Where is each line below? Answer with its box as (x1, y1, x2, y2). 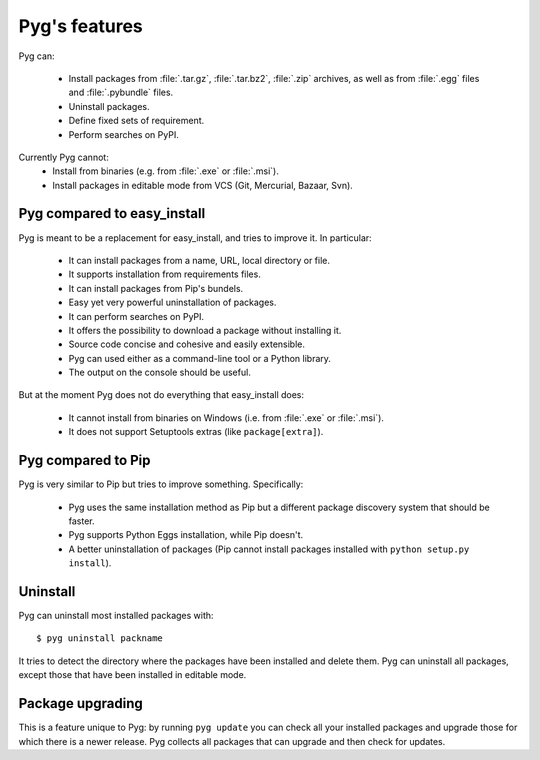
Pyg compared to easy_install (18, 205, 206, 222)
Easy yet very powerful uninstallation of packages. (68, 296, 277, 309)
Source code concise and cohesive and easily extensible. (68, 338, 305, 350)
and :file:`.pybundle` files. (68, 86, 174, 99)
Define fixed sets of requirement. (68, 115, 205, 127)
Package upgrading (18, 695, 144, 712)
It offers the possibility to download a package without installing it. (68, 324, 342, 336)
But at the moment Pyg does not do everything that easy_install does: (18, 389, 305, 401)
